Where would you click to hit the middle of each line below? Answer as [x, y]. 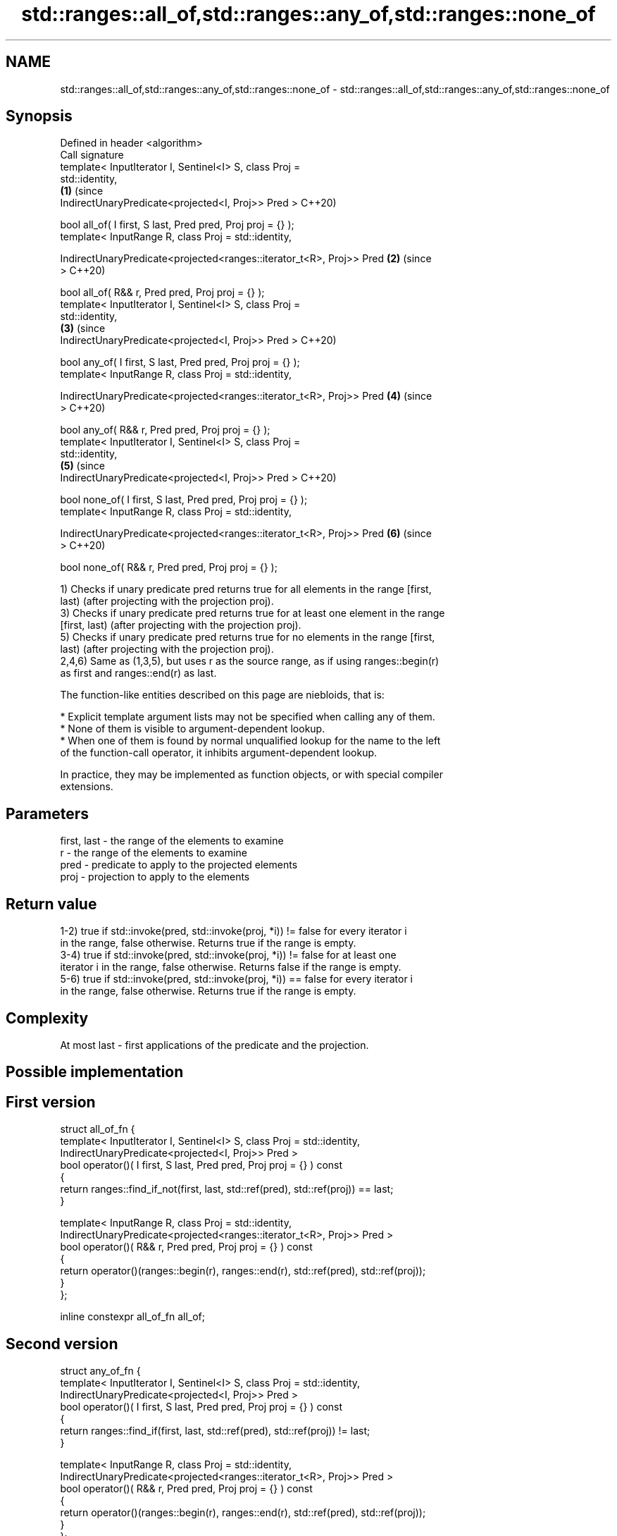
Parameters [47, 813]
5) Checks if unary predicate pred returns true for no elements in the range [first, [248, 637]
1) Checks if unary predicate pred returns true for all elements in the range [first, [246, 589]
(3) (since [83, 328]
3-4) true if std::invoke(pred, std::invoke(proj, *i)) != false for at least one [228, 955]
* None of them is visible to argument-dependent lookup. [193, 729]
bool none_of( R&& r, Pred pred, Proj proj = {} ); [169, 567]
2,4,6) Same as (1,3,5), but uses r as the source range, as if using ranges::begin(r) [250, 661]
